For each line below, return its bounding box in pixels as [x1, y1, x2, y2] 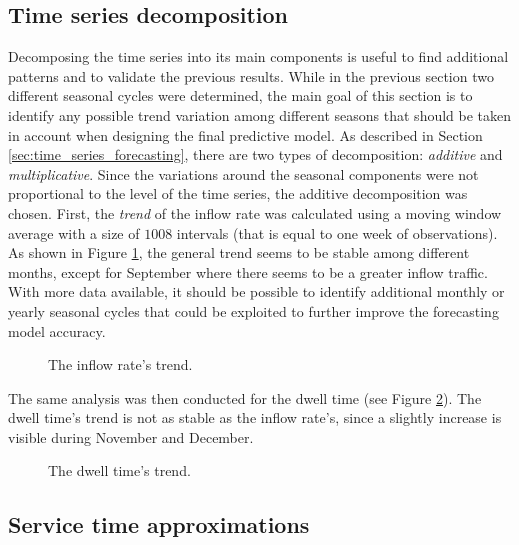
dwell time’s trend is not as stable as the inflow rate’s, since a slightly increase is [8, 407, 502, 428]
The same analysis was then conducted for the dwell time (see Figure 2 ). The [8, 387, 482, 408]
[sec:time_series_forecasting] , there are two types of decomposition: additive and [8, 144, 503, 165]
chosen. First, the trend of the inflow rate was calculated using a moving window [8, 202, 502, 223]
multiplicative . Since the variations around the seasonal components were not [8, 163, 479, 184]
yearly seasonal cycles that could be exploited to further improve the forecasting [8, 300, 499, 321]
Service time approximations [8, 509, 310, 540]
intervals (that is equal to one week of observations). [176, 222, 498, 243]
